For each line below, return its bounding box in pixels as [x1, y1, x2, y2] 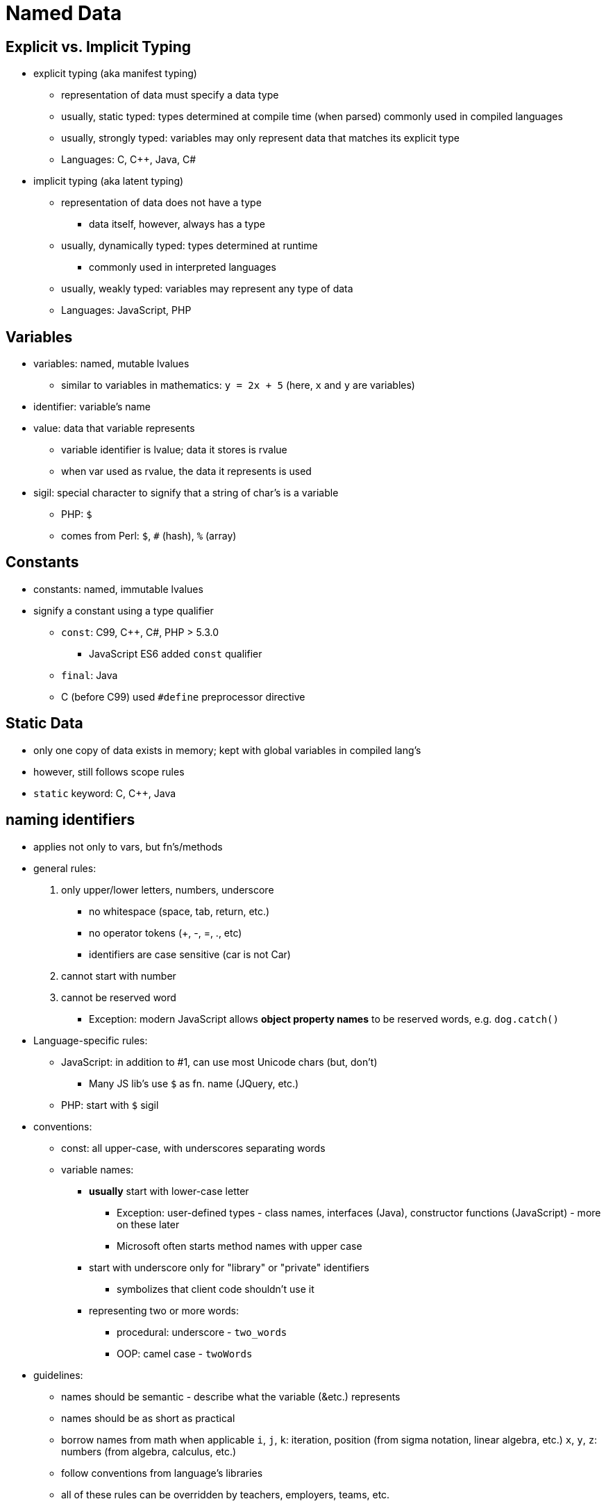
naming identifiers [6, 811, 135, 829]
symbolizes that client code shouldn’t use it [117, 1282, 314, 1295]
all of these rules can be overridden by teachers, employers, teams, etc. [61, 1488, 390, 1500]
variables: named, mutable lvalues [33, 358, 190, 370]
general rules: [33, 862, 96, 874]
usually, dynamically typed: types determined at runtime [61, 240, 318, 252]
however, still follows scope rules [33, 765, 185, 778]
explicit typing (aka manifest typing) [33, 67, 197, 80]
